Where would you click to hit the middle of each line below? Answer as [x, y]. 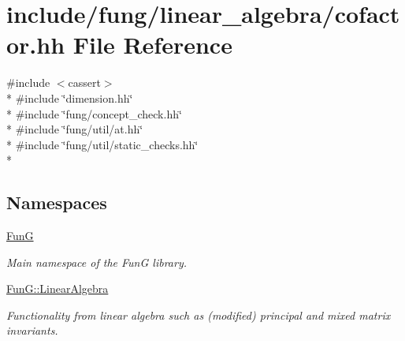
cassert [84, 82]
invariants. [32, 330]
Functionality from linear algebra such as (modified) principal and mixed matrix [199, 315]
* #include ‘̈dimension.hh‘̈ [70, 97]
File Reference [152, 45]
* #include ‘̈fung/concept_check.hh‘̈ [94, 113]
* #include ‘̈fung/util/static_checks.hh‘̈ [102, 144]
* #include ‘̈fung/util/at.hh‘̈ [75, 129]
